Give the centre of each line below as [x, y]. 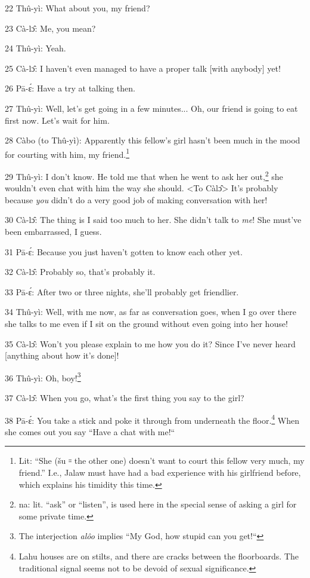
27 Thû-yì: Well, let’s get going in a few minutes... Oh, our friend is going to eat [151, 108]
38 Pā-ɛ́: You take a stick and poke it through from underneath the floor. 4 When [152, 419]
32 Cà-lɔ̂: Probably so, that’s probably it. [80, 272]
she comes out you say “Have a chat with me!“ [90, 431]
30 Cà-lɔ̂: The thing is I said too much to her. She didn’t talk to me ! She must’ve [153, 220]
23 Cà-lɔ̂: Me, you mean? [50, 28]
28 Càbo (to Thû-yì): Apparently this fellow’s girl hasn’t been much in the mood [153, 140]
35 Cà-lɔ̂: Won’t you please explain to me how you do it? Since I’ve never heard [150, 343]
